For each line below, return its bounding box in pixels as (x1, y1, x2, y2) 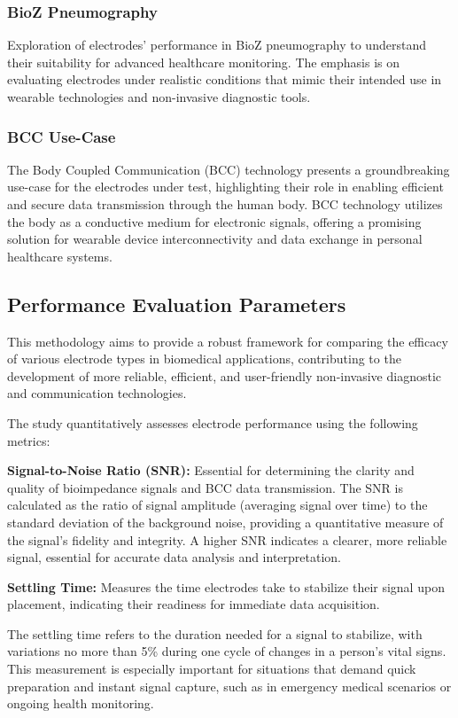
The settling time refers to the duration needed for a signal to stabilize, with (7, 624, 423, 643)
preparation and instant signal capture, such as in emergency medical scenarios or (7, 676, 452, 695)
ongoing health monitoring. (7, 694, 154, 713)
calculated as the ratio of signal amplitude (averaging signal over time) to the (7, 496, 428, 514)
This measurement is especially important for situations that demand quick (7, 659, 416, 678)
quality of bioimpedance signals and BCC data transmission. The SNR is (7, 478, 403, 496)
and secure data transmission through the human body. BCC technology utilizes (7, 195, 443, 213)
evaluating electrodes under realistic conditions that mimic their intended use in (7, 70, 442, 89)
